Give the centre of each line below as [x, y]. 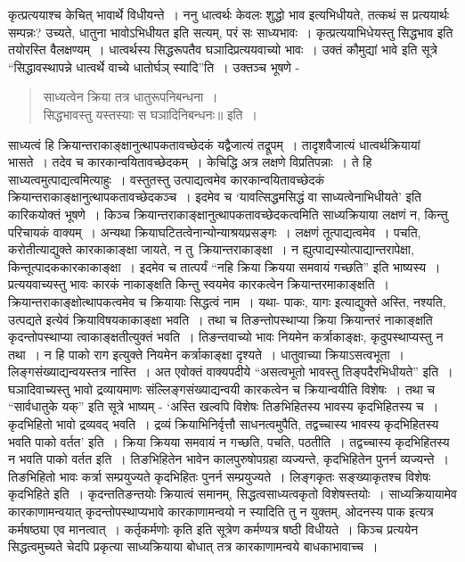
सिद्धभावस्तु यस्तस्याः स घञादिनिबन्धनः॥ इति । [150, 114]
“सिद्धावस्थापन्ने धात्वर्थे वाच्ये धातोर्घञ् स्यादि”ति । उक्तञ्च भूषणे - [154, 66]
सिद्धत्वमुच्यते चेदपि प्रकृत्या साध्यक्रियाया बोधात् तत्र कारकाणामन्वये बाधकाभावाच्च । [193, 546]
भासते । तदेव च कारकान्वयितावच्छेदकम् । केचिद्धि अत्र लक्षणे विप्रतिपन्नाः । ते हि [190, 162]
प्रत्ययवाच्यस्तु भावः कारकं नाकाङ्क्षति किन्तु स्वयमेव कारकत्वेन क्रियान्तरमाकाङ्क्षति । [199, 284]
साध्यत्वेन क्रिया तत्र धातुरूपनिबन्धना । [131, 97]
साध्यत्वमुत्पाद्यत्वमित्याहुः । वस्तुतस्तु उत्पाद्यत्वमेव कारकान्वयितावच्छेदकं [166, 179]
